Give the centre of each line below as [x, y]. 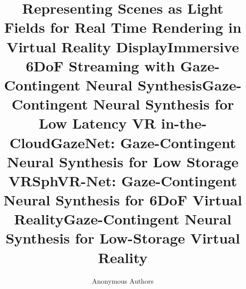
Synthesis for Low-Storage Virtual [123, 238]
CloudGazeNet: [62, 142]
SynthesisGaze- [190, 84]
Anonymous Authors [123, 280]
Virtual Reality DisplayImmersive [123, 46]
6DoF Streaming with [100, 65]
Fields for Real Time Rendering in [123, 27]
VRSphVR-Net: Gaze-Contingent [123, 180]
